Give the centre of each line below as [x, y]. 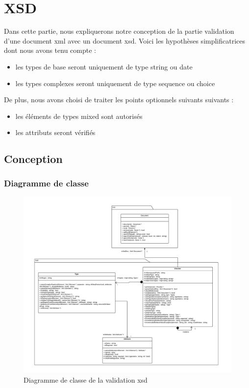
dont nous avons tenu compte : [50, 50]
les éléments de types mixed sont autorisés [79, 116]
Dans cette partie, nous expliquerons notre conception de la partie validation [119, 31]
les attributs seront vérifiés [55, 132]
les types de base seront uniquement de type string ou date [104, 66]
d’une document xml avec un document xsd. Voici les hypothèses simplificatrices [125, 40]
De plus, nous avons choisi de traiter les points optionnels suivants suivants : [119, 100]
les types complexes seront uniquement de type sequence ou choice [115, 83]
